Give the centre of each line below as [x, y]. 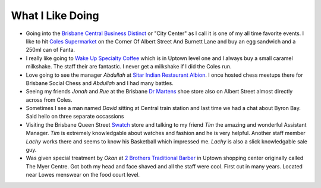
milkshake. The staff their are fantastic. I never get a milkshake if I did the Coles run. [129, 67]
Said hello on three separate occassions [75, 117]
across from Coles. [49, 100]
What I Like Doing [55, 15]
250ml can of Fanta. [51, 50]
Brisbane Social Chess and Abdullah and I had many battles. [100, 83]
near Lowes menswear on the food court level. [83, 175]
